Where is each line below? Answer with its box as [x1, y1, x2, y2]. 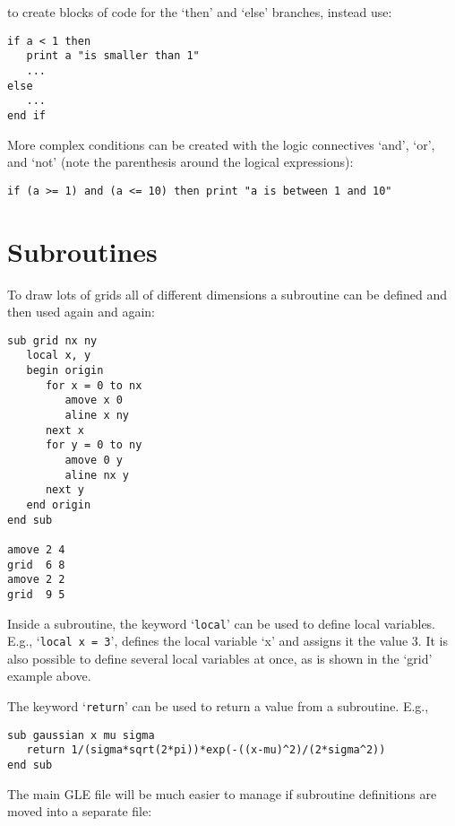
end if [7, 109, 46, 122]
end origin [26, 498, 91, 511]
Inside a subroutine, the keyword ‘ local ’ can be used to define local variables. [7, 613, 436, 632]
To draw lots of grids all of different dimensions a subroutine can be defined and [7, 284, 447, 303]
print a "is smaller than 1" [26, 49, 200, 63]
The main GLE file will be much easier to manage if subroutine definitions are [7, 784, 437, 803]
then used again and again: [7, 302, 155, 321]
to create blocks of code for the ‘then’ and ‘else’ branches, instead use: [7, 3, 392, 21]
